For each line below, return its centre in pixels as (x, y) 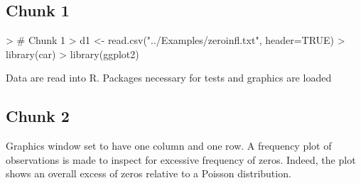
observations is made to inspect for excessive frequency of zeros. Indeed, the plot (181, 159)
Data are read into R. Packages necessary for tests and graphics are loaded (169, 78)
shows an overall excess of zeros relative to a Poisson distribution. (149, 173)
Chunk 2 (38, 116)
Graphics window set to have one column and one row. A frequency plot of (169, 146)
